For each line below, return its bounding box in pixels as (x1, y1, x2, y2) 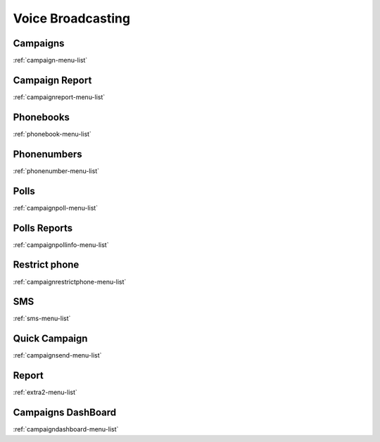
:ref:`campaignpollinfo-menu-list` (13, 240, 109, 249)
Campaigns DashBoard (13, 407, 116, 419)
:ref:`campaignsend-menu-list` (13, 351, 102, 360)
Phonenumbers (13, 148, 82, 160)
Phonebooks (13, 111, 70, 123)
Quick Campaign (13, 333, 88, 345)
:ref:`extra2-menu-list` (13, 388, 77, 397)
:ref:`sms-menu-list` (13, 314, 71, 323)
